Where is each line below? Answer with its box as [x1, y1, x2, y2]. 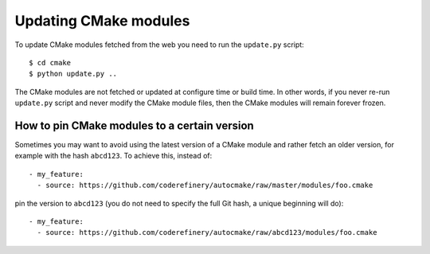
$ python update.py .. [29, 69, 118, 79]
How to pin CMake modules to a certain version [14, 119, 254, 132]
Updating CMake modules [14, 12, 190, 29]
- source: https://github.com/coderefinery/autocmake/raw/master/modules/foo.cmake [37, 181, 373, 190]
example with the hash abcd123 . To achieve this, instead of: [14, 151, 213, 161]
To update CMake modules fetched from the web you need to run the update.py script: [14, 40, 304, 49]
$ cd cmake [29, 58, 72, 67]
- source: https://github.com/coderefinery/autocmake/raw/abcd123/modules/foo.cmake [37, 228, 377, 237]
